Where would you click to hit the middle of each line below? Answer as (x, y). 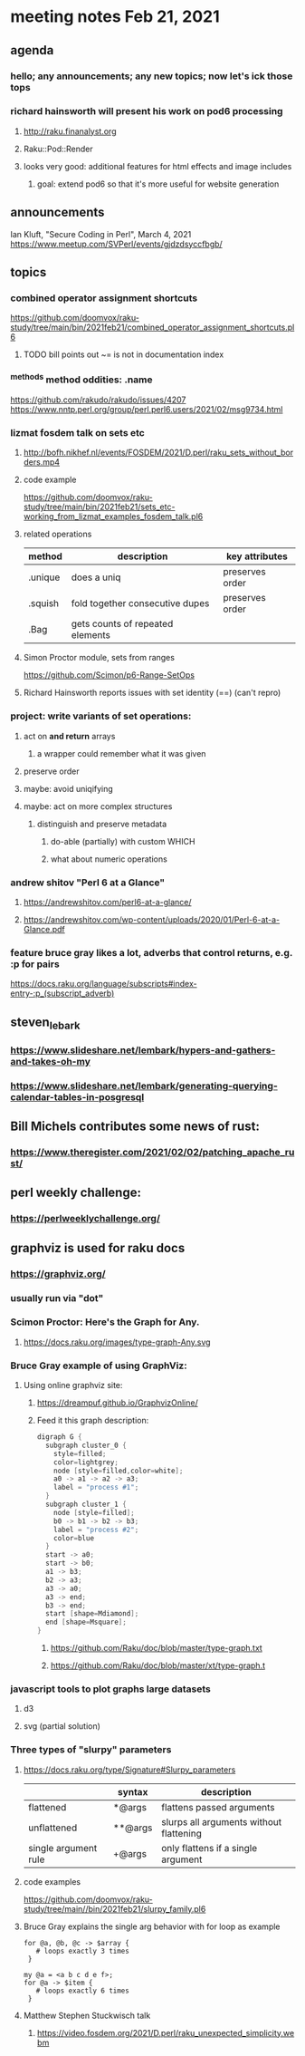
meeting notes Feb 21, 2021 (115, 17)
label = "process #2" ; (96, 1530)
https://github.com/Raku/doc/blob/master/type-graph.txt (157, 1648)
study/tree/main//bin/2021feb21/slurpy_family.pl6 (114, 1908)
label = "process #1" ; (96, 1488)
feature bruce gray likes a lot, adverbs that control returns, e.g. (152, 952)
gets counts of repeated (122, 624)
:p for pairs (35, 964)
